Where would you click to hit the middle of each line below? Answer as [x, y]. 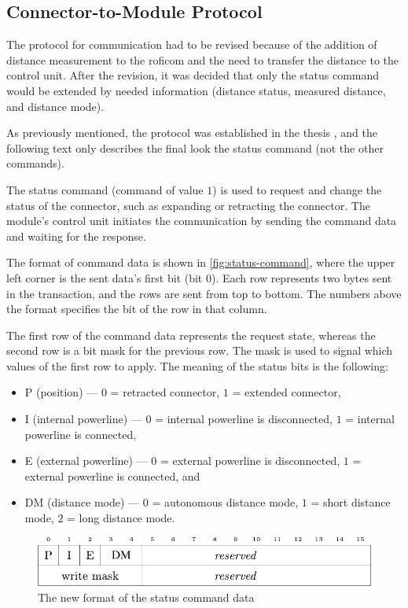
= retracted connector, [165, 392]
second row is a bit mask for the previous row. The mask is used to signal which [200, 350]
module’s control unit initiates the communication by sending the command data [202, 221]
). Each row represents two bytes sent [301, 277]
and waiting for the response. [76, 236]
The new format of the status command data [146, 597]
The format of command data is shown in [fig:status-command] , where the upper [201, 262]
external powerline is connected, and [112, 475]
